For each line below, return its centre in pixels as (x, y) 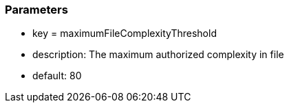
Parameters (36, 10)
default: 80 (57, 76)
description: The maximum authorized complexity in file (158, 55)
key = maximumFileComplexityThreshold (125, 33)
